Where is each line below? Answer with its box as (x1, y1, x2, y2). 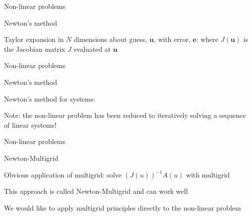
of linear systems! (4, 119, 57, 130)
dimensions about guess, (74, 34, 147, 44)
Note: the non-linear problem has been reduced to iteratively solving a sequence (4, 110, 246, 120)
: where (196, 34, 219, 44)
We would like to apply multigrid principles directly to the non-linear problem (4, 202, 241, 213)
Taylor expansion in (4, 34, 64, 44)
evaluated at (73, 43, 111, 54)
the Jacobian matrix (4, 43, 65, 54)
